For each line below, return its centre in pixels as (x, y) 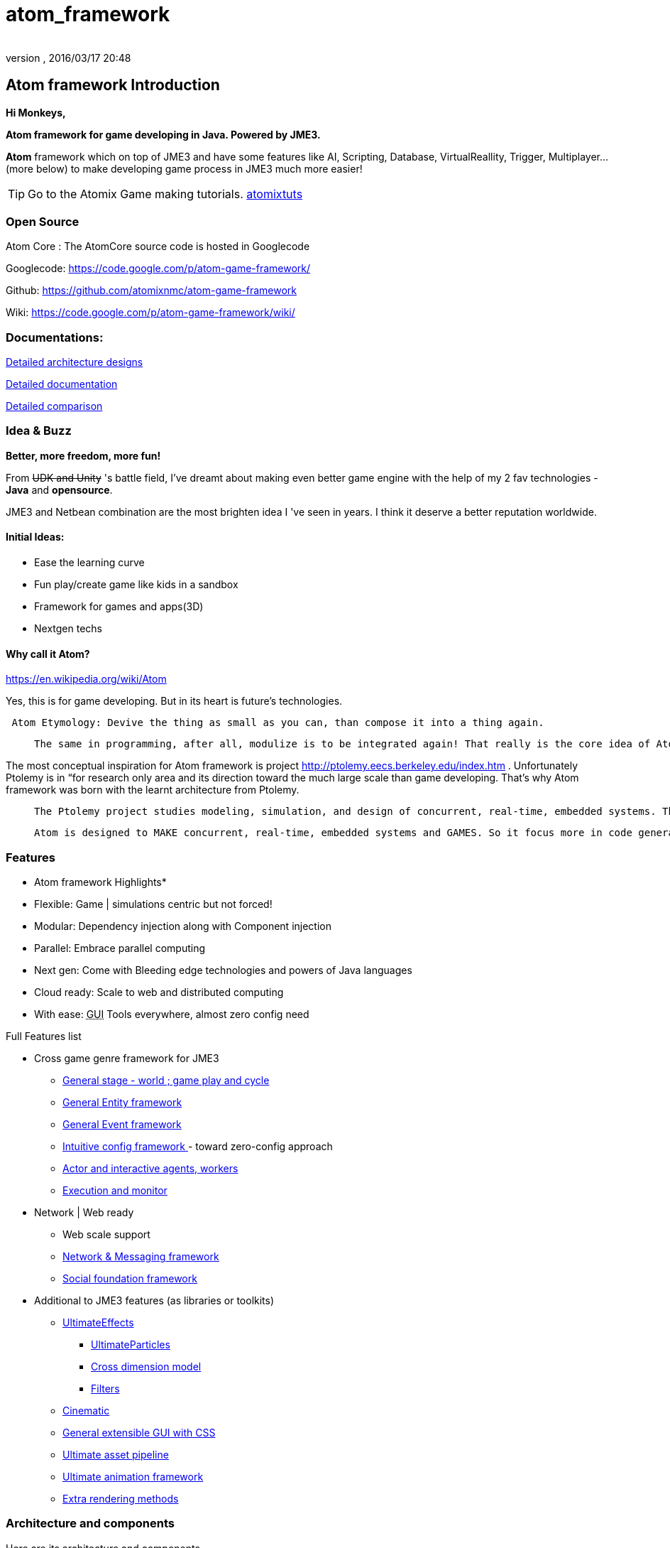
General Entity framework (122, 1103)
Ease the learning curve (89, 563)
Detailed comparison (54, 406)
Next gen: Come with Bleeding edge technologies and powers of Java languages (223, 970)
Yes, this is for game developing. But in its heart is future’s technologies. (174, 701)
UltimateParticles (131, 1345)
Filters (105, 1389)
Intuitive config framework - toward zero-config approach (198, 1147)
